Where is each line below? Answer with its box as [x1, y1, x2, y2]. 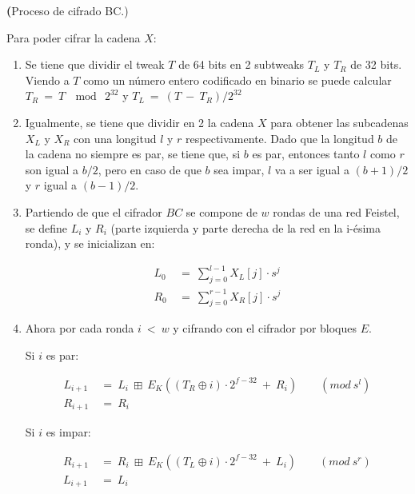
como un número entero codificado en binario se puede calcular [83, 71, 392, 88]
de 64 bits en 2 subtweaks [178, 56, 305, 73]
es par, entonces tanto [252, 145, 360, 162]
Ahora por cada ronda [25, 320, 134, 337]
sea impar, [213, 161, 265, 177]
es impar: [46, 424, 91, 440]
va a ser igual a [274, 161, 349, 177]
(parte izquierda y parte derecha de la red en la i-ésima [110, 219, 381, 236]
